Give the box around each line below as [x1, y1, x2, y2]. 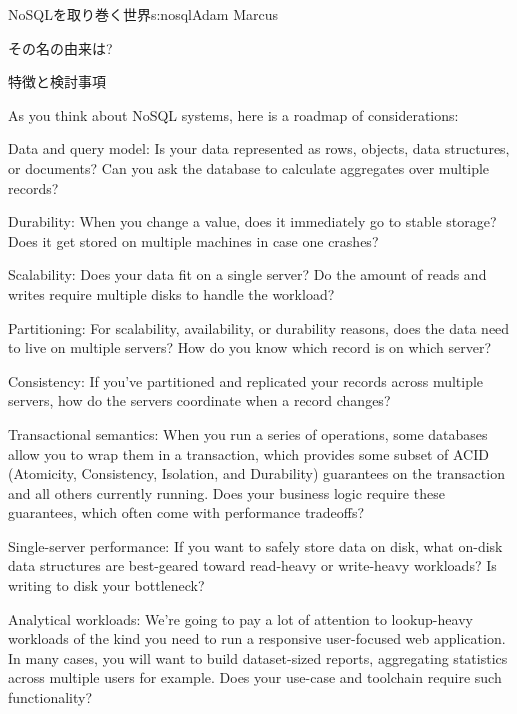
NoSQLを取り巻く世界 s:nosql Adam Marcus [8, 4, 278, 24]
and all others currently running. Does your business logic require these [8, 482, 445, 503]
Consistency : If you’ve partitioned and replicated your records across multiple [8, 370, 484, 391]
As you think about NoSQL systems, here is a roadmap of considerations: [8, 104, 459, 125]
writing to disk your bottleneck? [8, 575, 205, 596]
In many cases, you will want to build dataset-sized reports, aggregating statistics [8, 647, 508, 668]
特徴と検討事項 [8, 71, 106, 92]
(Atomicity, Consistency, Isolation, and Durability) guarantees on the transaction [8, 463, 505, 484]
